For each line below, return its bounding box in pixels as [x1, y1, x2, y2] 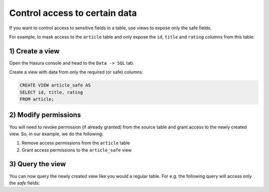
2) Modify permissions [9, 111, 81, 119]
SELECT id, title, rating [19, 90, 83, 95]
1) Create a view [9, 47, 60, 55]
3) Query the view [9, 160, 66, 169]
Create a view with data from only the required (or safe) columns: [9, 69, 143, 75]
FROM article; [19, 96, 54, 102]
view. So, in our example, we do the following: [9, 131, 104, 137]
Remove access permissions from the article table [21, 140, 131, 146]
